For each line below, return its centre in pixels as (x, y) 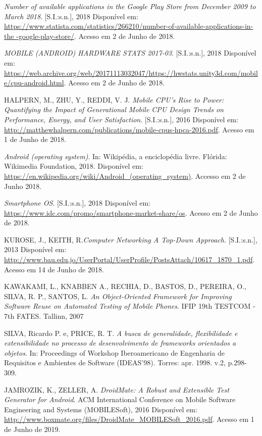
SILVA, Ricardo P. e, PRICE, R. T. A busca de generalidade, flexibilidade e (121, 333)
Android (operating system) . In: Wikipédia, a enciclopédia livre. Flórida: (116, 156)
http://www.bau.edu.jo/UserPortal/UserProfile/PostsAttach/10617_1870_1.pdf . (129, 259)
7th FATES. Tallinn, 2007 (44, 316)
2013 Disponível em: (35, 249)
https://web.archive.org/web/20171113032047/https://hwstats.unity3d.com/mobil (131, 72)
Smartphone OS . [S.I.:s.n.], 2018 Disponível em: (77, 203)
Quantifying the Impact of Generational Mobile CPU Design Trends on (114, 109)
